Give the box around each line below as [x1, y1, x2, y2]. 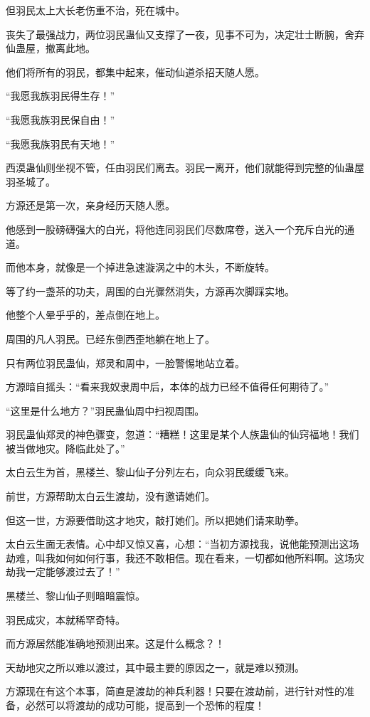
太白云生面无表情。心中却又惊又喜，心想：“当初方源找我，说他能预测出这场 [6, 536, 359, 551]
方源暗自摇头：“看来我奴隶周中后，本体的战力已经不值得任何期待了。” [6, 379, 329, 394]
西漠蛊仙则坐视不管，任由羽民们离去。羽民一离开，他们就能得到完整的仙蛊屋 [6, 160, 364, 175]
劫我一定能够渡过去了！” [6, 564, 120, 579]
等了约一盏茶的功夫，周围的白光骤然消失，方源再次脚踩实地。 [6, 283, 295, 298]
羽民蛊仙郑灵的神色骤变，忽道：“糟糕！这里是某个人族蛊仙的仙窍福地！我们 [6, 427, 359, 442]
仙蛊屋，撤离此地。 [6, 41, 95, 55]
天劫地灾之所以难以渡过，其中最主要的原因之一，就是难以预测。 [6, 659, 305, 674]
